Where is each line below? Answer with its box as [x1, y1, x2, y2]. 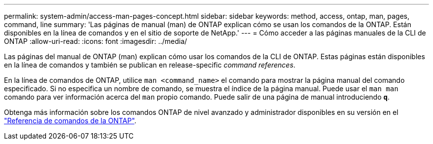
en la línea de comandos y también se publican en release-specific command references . [4, 61, 296, 69]
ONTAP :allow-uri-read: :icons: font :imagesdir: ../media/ [4, 37, 187, 45]
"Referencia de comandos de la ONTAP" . [4, 116, 136, 125]
